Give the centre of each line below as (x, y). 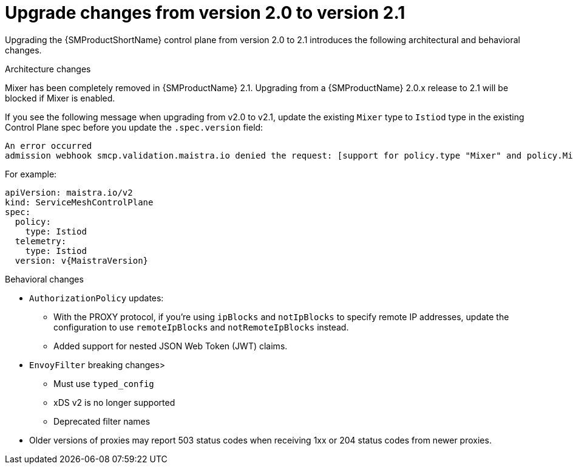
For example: (31, 174)
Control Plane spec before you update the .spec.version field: (134, 127)
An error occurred (49, 145)
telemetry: (41, 241)
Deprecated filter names (102, 421)
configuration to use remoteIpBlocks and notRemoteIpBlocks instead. (201, 327)
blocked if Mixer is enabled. (60, 98)
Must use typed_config (104, 383)
